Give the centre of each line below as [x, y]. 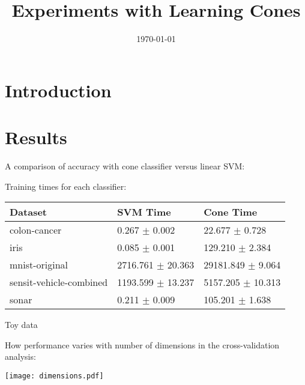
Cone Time [231, 212]
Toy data [21, 325]
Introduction [58, 90]
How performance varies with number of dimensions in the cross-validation [142, 344]
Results [36, 137]
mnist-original [39, 265]
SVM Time [144, 212]
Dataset [29, 212]
